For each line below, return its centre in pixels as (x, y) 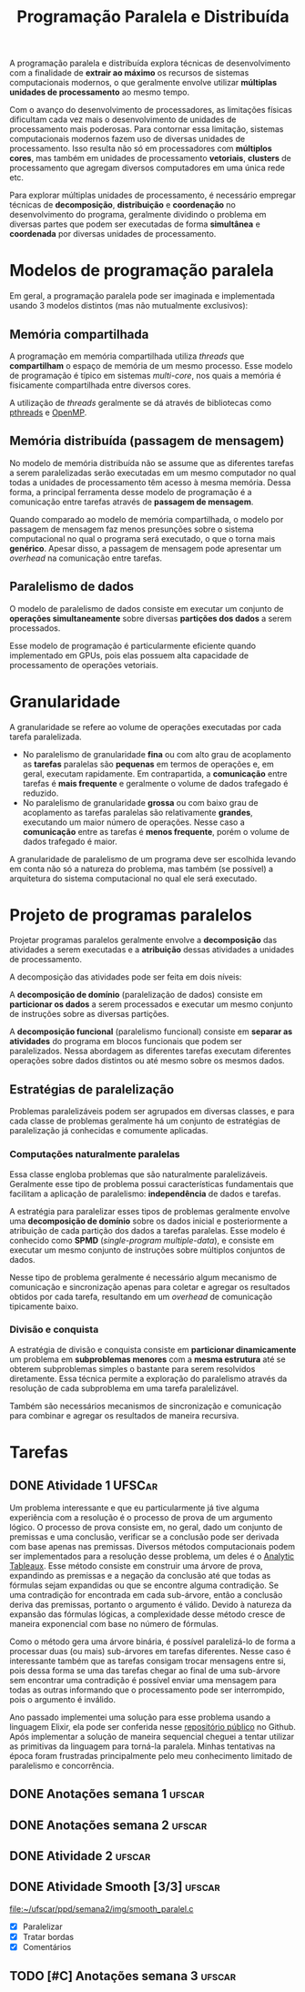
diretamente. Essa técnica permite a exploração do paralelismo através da (148, 1378)
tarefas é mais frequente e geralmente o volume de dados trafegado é (155, 783)
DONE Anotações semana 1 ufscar (107, 1794)
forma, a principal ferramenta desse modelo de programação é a (131, 492)
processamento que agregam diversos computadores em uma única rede (147, 168)
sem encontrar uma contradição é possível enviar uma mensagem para (143, 1680)
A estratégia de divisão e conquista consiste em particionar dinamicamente (153, 1349)
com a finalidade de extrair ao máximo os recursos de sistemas (129, 73)
